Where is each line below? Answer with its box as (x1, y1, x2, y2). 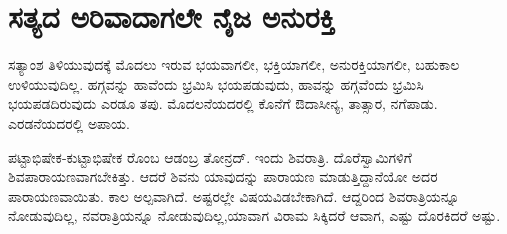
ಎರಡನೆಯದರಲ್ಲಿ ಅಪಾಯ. (8, 112, 130, 133)
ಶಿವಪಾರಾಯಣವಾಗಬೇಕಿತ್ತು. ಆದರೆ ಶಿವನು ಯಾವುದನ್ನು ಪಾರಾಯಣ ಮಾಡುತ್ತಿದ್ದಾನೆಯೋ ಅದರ (8, 166, 438, 187)
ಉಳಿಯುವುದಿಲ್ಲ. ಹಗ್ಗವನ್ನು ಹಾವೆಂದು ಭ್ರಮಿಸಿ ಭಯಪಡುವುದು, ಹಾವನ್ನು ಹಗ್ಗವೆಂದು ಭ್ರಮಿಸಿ (8, 73, 424, 94)
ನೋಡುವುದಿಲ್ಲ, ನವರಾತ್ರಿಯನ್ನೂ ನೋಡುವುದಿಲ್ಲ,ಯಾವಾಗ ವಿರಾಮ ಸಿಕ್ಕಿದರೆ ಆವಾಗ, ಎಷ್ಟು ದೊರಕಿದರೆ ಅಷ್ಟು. (8, 205, 501, 226)
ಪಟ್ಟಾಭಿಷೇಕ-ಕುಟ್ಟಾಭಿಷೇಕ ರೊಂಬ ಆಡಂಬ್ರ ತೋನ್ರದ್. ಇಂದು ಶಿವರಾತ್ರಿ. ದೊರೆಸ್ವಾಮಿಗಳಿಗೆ (8, 146, 412, 167)
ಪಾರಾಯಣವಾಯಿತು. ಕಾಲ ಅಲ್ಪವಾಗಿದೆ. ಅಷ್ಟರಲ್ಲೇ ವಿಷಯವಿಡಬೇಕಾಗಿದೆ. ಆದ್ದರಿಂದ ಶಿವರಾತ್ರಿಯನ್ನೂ (8, 185, 460, 206)
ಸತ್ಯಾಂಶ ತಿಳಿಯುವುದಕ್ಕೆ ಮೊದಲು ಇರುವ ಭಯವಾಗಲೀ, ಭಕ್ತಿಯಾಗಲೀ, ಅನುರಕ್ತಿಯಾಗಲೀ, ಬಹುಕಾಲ (8, 54, 460, 75)
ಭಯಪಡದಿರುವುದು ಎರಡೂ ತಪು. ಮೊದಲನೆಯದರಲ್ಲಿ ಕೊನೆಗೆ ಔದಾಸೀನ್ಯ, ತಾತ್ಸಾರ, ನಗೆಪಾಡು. (8, 93, 438, 114)
